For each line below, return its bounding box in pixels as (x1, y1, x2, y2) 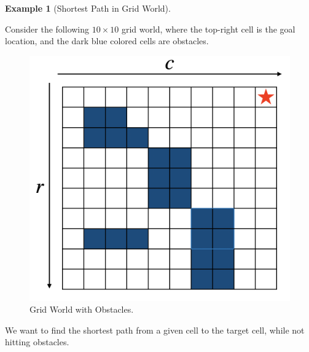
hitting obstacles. (5, 335, 69, 348)
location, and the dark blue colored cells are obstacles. (5, 34, 209, 47)
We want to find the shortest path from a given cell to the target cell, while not (5, 323, 305, 336)
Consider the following (5, 22, 90, 35)
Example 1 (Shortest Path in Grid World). (5, 2, 171, 14)
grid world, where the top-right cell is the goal (121, 22, 295, 35)
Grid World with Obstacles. (29, 303, 134, 316)
